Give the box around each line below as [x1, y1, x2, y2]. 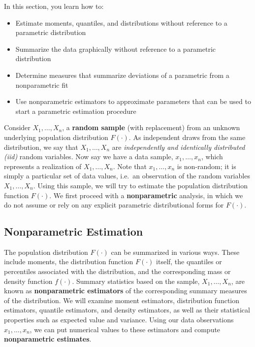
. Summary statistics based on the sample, [72, 276, 200, 286]
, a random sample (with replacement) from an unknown [62, 122, 240, 133]
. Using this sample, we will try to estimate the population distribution [33, 180, 248, 190]
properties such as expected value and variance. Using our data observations [4, 314, 234, 325]
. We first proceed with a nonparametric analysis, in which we [49, 190, 243, 200]
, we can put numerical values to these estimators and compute [30, 324, 221, 334]
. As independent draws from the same [128, 132, 246, 142]
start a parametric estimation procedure [15, 105, 136, 116]
